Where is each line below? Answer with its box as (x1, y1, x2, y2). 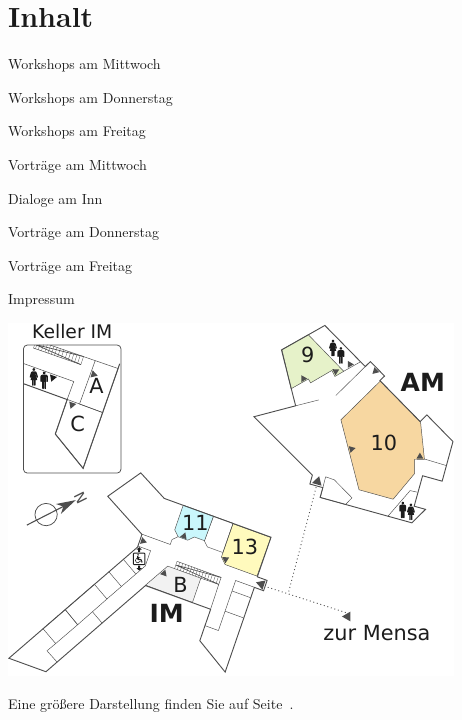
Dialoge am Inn (8, 187, 103, 208)
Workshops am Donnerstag (8, 86, 173, 107)
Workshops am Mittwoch (8, 53, 161, 74)
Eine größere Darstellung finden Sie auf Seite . (8, 693, 294, 714)
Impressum (8, 288, 75, 309)
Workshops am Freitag (8, 120, 146, 141)
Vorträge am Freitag (8, 254, 132, 275)
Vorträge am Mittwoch (8, 153, 147, 174)
